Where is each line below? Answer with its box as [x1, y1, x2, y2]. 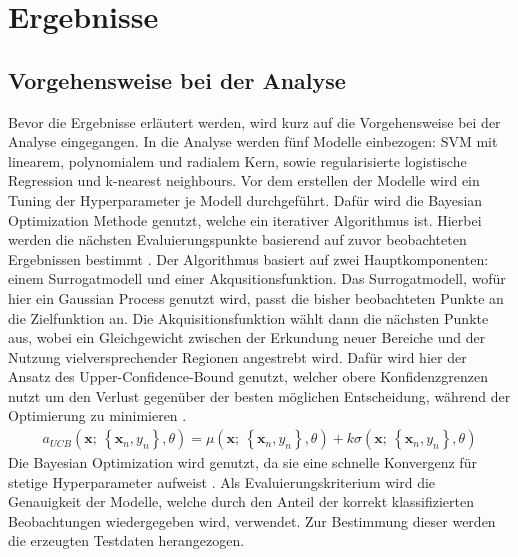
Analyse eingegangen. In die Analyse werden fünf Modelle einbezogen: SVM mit [8, 131, 498, 152]
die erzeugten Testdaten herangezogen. [8, 530, 245, 551]
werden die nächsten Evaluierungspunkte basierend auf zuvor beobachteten [8, 229, 467, 250]
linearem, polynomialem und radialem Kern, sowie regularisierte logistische [8, 150, 467, 171]
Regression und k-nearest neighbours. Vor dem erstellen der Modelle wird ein [8, 170, 480, 191]
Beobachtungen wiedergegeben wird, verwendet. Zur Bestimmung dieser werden [8, 510, 496, 531]
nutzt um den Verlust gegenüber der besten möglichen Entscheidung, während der [8, 385, 511, 406]
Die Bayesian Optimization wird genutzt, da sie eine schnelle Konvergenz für [8, 452, 477, 473]
